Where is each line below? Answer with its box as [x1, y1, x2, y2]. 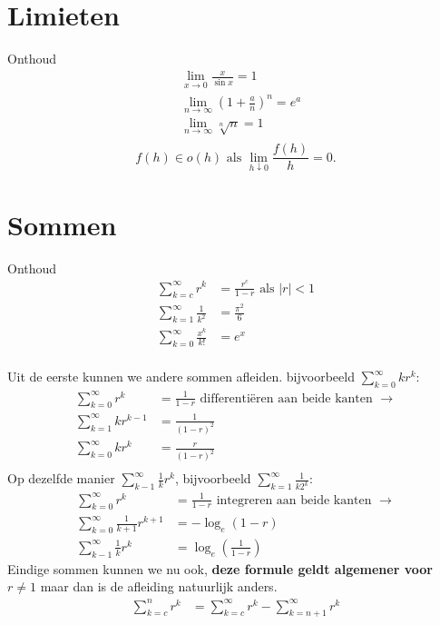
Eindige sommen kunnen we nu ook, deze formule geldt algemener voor [7, 559, 433, 578]
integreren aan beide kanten [216, 493, 372, 507]
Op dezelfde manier [7, 469, 115, 488]
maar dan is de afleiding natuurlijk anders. [40, 577, 278, 596]
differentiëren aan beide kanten [200, 392, 373, 405]
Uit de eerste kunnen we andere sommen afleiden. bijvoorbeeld [7, 367, 355, 386]
